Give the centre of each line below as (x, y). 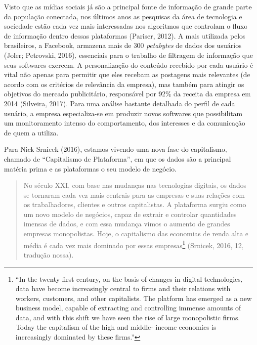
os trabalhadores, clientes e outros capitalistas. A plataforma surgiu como (135, 204)
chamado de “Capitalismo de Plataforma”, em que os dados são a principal (118, 158)
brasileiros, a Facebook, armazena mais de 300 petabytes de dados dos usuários (123, 45)
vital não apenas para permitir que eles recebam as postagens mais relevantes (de (127, 74)
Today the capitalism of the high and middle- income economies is (116, 327)
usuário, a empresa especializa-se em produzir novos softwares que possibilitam (123, 113)
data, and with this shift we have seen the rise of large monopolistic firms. (128, 317)
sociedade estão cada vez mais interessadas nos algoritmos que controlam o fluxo (126, 26)
